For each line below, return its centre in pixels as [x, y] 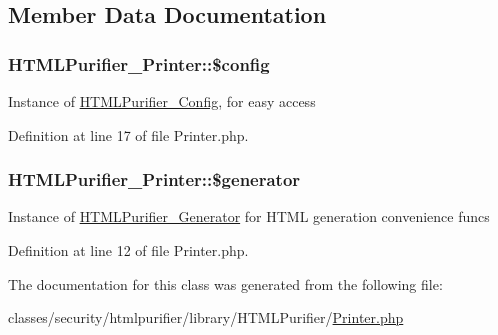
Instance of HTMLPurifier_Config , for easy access [162, 101]
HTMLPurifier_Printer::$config [139, 63]
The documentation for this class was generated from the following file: [225, 283]
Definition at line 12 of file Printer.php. [128, 250]
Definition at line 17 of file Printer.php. [128, 134]
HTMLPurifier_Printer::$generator [154, 179]
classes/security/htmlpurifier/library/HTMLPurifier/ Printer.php [206, 317]
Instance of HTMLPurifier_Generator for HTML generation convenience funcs [249, 216]
